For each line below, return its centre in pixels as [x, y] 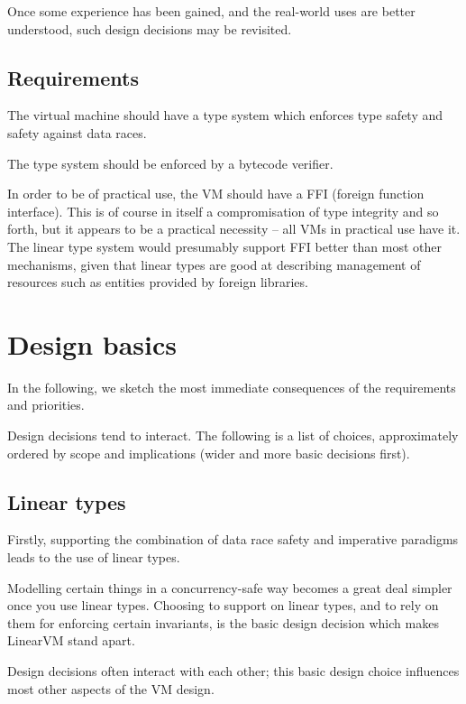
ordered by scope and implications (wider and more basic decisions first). [209, 453]
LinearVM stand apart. [71, 640]
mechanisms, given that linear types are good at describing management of [214, 264]
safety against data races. [77, 132]
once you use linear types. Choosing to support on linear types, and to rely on [223, 605]
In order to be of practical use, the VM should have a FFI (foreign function [216, 194]
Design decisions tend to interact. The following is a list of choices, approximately [233, 435]
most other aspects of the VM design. [111, 688]
